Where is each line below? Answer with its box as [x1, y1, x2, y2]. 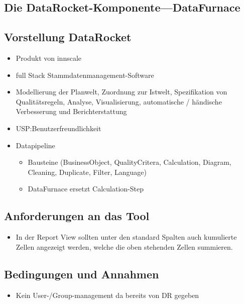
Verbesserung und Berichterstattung [16, 106, 127, 117]
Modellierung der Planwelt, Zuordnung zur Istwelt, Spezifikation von [16, 86, 227, 97]
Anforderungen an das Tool [4, 208, 150, 224]
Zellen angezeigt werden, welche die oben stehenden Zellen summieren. [16, 241, 233, 252]
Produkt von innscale [16, 52, 82, 63]
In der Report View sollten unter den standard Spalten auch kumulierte [16, 232, 237, 242]
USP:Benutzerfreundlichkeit [16, 123, 101, 133]
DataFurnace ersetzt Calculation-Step [28, 183, 144, 194]
